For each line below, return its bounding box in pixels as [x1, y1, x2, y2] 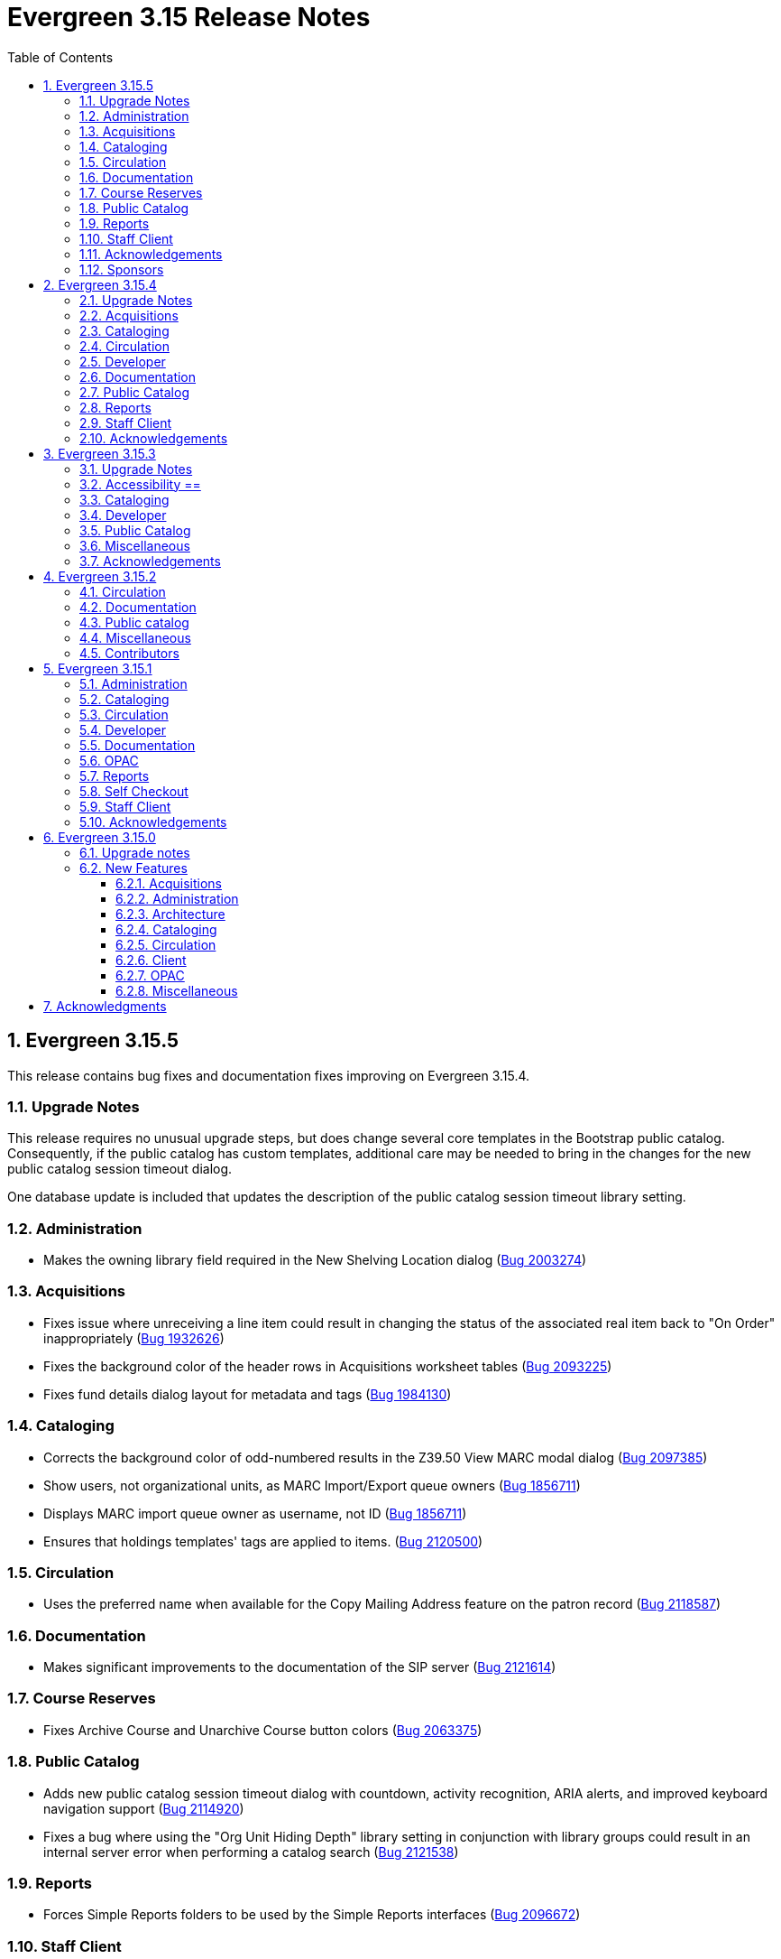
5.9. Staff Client [79, 798, 171, 814]
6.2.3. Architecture [115, 905, 225, 922]
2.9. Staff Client [79, 414, 172, 431]
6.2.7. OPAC [115, 967, 185, 983]
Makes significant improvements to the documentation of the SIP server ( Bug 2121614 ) [43, 1659, 556, 1676]
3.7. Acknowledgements [79, 552, 221, 569]
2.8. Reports [79, 399, 152, 415]
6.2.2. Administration [115, 890, 239, 906]
